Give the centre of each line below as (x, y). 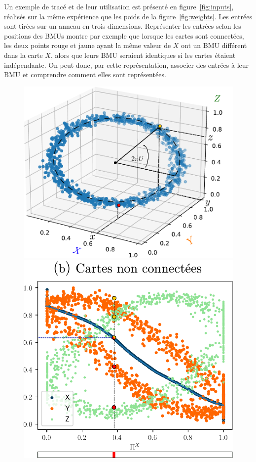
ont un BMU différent (214, 45)
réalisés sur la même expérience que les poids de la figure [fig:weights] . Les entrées (128, 16)
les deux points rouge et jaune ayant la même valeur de (88, 45)
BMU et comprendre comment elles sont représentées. (85, 74)
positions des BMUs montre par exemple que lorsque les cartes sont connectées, (124, 35)
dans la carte (23, 55)
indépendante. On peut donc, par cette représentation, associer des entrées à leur (127, 65)
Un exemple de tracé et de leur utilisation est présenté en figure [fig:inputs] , (119, 6)
